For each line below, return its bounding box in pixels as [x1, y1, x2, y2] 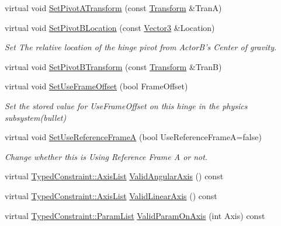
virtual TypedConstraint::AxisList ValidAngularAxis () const [5, 170, 224, 182]
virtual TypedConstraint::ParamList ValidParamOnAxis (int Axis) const [5, 209, 265, 221]
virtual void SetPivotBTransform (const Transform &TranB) [5, 60, 222, 72]
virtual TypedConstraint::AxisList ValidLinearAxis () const [5, 189, 217, 201]
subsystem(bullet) [5, 111, 67, 123]
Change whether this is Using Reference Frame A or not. [5, 150, 208, 162]
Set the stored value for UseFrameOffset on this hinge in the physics [5, 99, 248, 112]
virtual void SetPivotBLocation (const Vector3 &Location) [5, 21, 215, 33]
